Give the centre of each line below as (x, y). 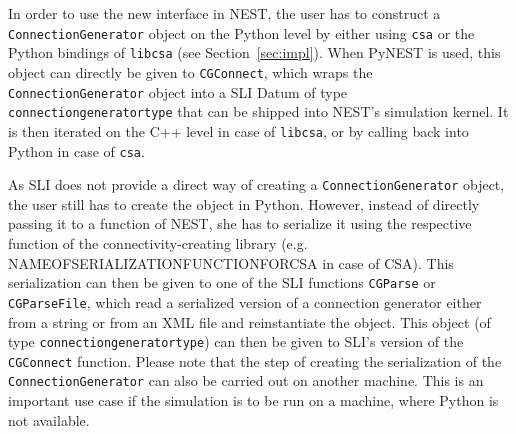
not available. (49, 419)
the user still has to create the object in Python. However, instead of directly (244, 203)
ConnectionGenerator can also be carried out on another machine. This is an (246, 380)
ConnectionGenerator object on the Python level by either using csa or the (241, 32)
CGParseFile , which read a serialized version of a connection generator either (245, 301)
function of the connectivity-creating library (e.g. (158, 243)
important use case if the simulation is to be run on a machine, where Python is (253, 400)
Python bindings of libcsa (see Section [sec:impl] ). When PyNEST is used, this (254, 52)
